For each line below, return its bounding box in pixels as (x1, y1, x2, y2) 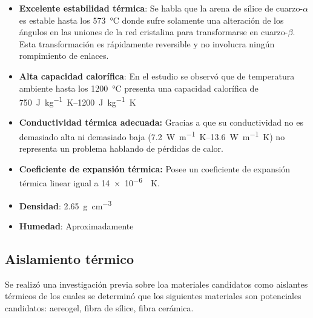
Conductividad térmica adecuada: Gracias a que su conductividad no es (19, 116, 303, 129)
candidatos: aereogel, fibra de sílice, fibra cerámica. (5, 301, 194, 314)
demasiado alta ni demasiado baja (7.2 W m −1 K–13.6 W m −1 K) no (19, 129, 285, 143)
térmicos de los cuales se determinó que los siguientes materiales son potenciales (5, 289, 301, 302)
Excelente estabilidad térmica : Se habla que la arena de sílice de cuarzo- (19, 2, 303, 14)
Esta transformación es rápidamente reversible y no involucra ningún (19, 37, 275, 50)
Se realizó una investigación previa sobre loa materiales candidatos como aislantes (5, 277, 308, 290)
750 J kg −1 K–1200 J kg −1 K (19, 94, 136, 108)
